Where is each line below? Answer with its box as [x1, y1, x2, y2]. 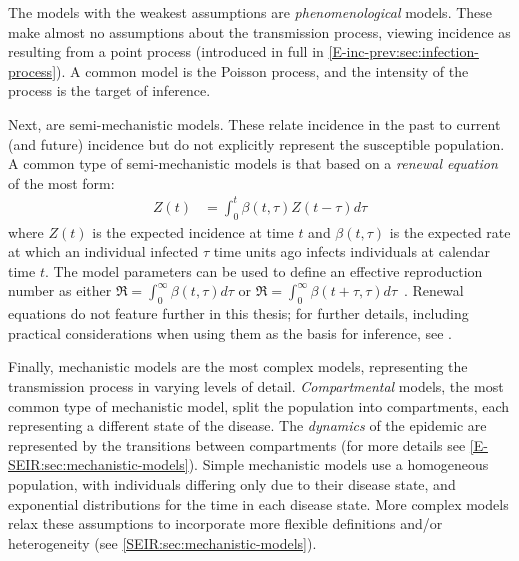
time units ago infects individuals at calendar [213, 241, 491, 262]
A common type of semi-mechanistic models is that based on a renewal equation [8, 153, 498, 174]
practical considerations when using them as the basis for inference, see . [8, 322, 453, 343]
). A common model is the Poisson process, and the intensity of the [56, 60, 469, 81]
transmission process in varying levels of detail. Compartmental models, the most [8, 376, 504, 397]
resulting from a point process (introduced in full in [8, 41, 324, 62]
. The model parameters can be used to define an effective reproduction [44, 260, 483, 281]
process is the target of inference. [8, 80, 211, 101]
